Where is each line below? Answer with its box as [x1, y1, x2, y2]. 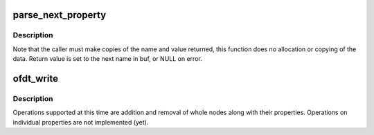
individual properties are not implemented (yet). [12, 118, 149, 126]
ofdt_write [12, 73, 59, 84]
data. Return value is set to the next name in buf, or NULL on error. [12, 55, 202, 63]
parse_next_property [12, 9, 107, 21]
